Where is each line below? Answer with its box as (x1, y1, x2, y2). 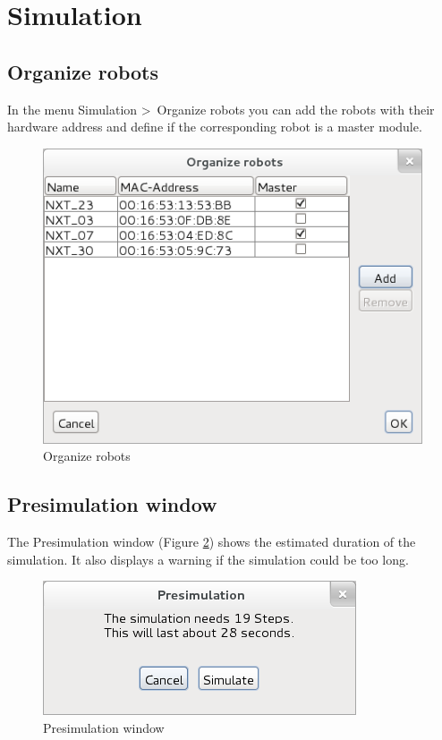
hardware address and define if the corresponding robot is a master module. (7, 117, 422, 136)
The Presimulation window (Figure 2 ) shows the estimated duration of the (7, 532, 416, 550)
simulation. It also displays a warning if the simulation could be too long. (7, 549, 409, 568)
